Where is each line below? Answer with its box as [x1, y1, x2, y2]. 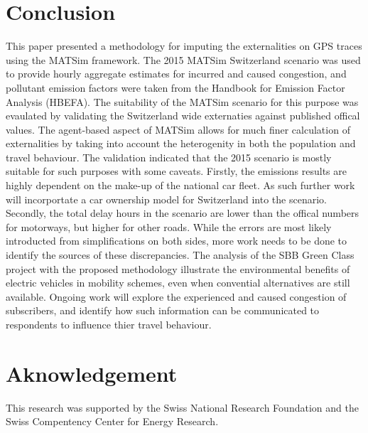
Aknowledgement [6, 358, 178, 387]
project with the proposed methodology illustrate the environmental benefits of [6, 261, 350, 276]
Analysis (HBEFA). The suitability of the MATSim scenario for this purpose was [6, 94, 359, 109]
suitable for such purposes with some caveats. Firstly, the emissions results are [6, 164, 347, 178]
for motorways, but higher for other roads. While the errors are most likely [6, 219, 332, 234]
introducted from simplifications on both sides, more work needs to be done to [6, 233, 347, 248]
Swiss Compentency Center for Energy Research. [6, 414, 219, 429]
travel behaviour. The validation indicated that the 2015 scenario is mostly [6, 149, 332, 164]
